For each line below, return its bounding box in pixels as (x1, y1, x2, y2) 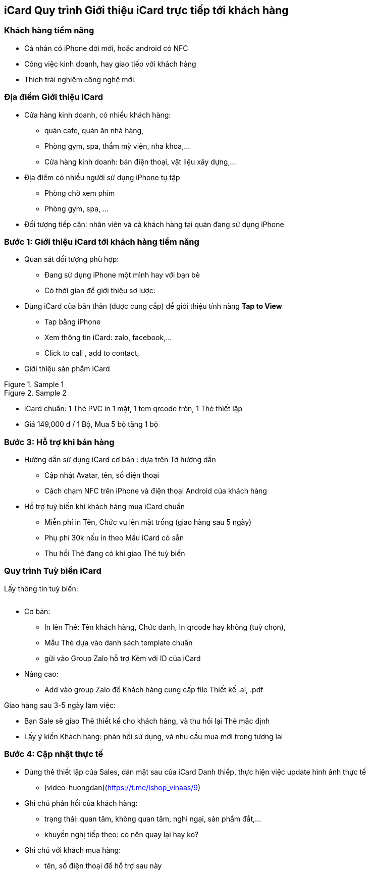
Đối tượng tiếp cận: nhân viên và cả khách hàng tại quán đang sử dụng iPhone (24, 220, 284, 229)
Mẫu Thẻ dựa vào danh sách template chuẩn (44, 638, 193, 647)
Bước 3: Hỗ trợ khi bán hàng (4, 436, 115, 447)
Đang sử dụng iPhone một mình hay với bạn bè (44, 270, 200, 280)
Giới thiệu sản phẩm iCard (24, 364, 110, 373)
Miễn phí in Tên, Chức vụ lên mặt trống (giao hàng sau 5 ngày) (44, 518, 252, 527)
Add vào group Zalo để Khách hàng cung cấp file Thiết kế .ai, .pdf (44, 685, 263, 694)
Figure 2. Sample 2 (4, 389, 67, 398)
